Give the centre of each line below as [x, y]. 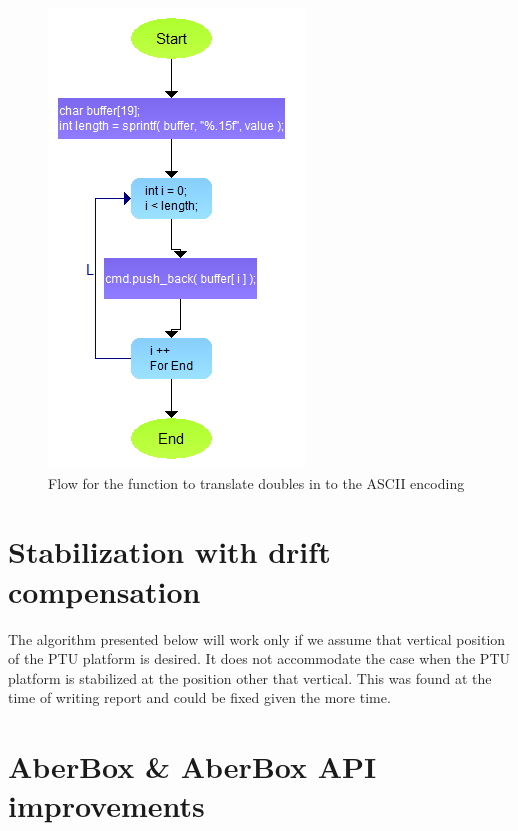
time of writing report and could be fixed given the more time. [199, 697]
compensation [104, 590]
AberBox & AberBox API [192, 766]
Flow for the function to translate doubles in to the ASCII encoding [256, 482]
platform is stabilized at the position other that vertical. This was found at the [250, 677]
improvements [106, 805]
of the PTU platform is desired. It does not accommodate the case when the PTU [259, 658]
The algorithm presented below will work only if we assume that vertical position [257, 638]
